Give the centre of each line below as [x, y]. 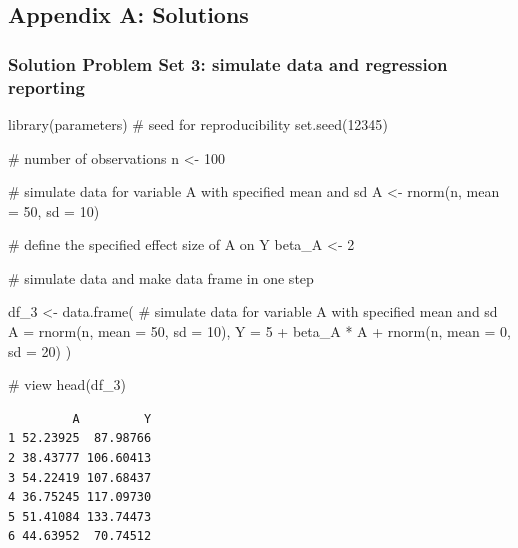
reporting [46, 86]
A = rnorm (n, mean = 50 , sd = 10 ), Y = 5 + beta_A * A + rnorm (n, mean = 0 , [259, 331]
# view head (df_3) [67, 384]
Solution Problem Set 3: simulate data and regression [228, 63]
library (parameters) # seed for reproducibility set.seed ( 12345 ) [198, 123]
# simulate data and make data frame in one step [161, 277]
